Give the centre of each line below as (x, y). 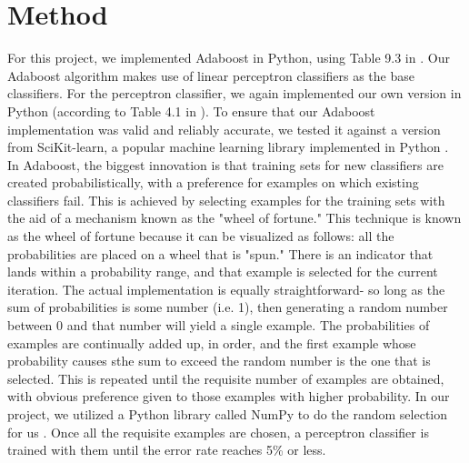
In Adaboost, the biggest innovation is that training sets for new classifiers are (225, 164)
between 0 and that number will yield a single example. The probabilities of (219, 325)
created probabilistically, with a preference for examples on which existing (213, 182)
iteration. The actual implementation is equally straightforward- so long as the (226, 289)
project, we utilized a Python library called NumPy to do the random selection (228, 414)
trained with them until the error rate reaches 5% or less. (167, 450)
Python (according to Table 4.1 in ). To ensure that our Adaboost (191, 111)
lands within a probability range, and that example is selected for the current (223, 272)
